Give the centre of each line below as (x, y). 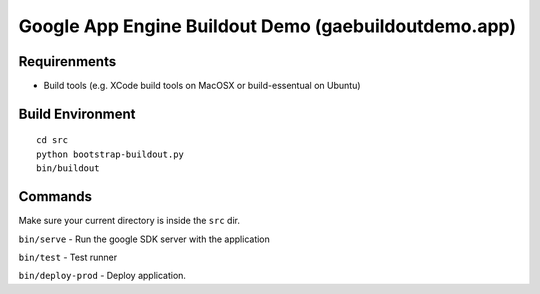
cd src (52, 140)
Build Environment (77, 113)
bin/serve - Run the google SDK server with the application (144, 239)
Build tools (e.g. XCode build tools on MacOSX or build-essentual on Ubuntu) (202, 86)
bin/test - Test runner (68, 257)
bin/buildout (68, 168)
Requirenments (67, 61)
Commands (55, 196)
